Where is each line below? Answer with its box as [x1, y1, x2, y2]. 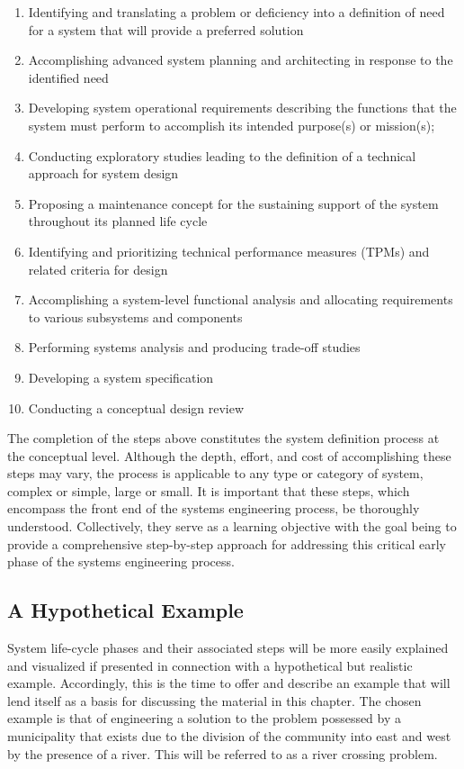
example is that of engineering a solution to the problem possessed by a [7, 709, 402, 728]
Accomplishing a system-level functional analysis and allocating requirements [28, 290, 453, 309]
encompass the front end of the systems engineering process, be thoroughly [7, 499, 420, 518]
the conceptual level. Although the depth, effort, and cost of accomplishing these [7, 446, 451, 465]
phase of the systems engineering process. [7, 552, 235, 571]
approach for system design [28, 164, 179, 183]
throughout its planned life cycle [28, 212, 208, 231]
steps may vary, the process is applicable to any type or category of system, [7, 464, 424, 483]
